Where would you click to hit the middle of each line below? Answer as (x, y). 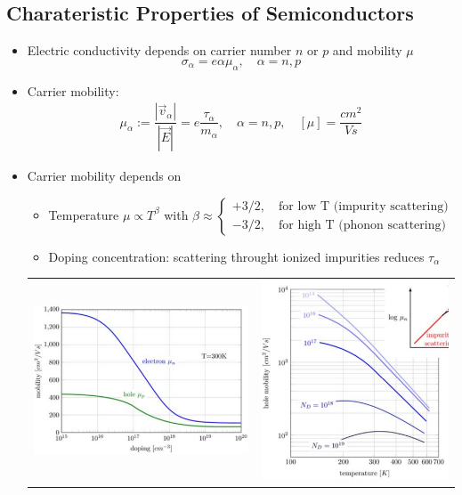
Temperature (84, 214)
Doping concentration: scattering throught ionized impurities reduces (236, 256)
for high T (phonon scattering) (362, 226)
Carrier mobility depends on (104, 176)
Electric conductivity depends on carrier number (159, 50)
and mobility (367, 50)
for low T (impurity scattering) (363, 207)
